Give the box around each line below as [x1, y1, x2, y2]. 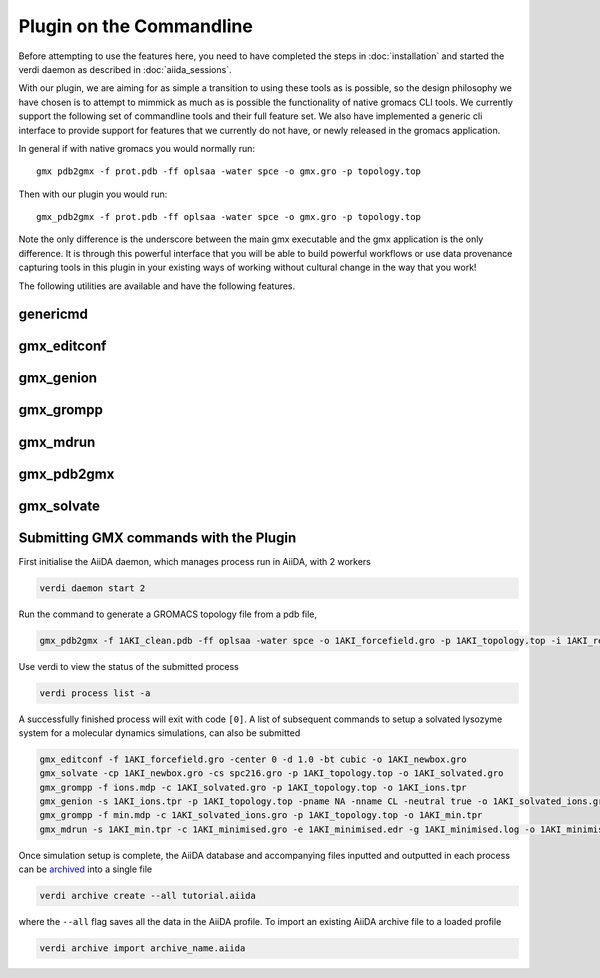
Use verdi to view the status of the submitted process [18, 660, 239, 672]
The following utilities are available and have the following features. [18, 280, 296, 292]
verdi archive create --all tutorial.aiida [39, 890, 257, 902]
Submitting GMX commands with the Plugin [18, 529, 297, 546]
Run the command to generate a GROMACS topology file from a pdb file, [18, 608, 318, 620]
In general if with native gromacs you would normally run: [18, 142, 255, 154]
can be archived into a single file [18, 863, 153, 875]
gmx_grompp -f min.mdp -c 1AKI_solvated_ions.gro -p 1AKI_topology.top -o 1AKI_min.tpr [39, 810, 483, 821]
